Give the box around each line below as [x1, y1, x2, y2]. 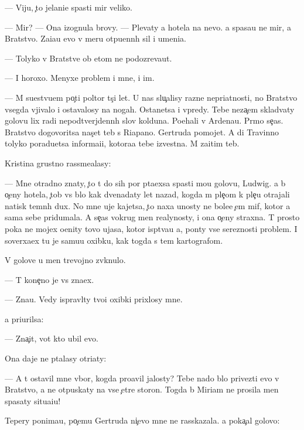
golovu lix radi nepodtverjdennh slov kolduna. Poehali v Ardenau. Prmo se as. [5, 114, 283, 127]
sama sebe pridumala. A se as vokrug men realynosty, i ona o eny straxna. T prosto [5, 211, 300, 223]
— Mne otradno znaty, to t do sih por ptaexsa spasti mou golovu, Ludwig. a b [5, 176, 286, 189]
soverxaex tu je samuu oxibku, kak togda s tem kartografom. [5, 234, 223, 246]
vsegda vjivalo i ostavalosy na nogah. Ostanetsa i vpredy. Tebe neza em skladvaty [5, 103, 295, 115]
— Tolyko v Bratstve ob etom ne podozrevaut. [5, 52, 172, 64]
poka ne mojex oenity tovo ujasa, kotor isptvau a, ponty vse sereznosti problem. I [5, 222, 298, 234]
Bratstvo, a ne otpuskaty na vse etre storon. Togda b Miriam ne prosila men [5, 383, 279, 395]
